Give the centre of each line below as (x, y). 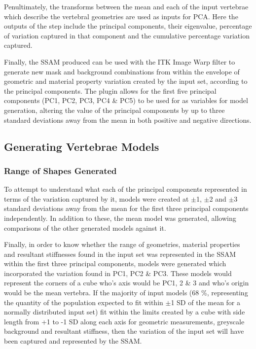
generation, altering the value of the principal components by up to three (114, 110)
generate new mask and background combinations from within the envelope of (122, 71)
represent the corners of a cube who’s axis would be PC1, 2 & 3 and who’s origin (127, 283)
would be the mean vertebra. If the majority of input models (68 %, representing (126, 293)
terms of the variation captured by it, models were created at (96, 198)
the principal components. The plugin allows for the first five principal (110, 90)
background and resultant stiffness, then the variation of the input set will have (124, 331)
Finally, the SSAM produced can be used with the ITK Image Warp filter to (120, 61)
